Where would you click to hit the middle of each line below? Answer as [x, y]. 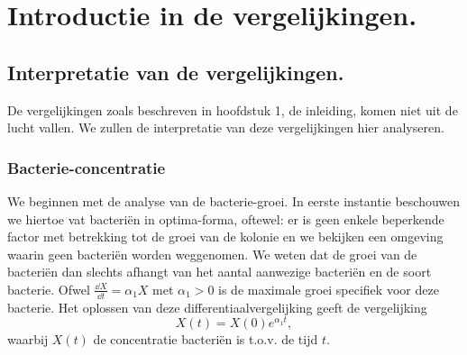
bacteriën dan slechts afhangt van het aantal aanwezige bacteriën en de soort [220, 272]
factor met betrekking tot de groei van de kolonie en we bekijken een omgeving [225, 237]
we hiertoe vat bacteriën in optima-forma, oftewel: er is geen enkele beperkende [226, 218]
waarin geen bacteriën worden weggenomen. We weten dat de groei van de [212, 254]
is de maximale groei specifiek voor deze [329, 289]
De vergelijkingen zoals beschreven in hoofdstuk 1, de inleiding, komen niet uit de [233, 109]
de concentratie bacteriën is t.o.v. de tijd [206, 339]
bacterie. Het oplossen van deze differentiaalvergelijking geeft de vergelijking [217, 307]
